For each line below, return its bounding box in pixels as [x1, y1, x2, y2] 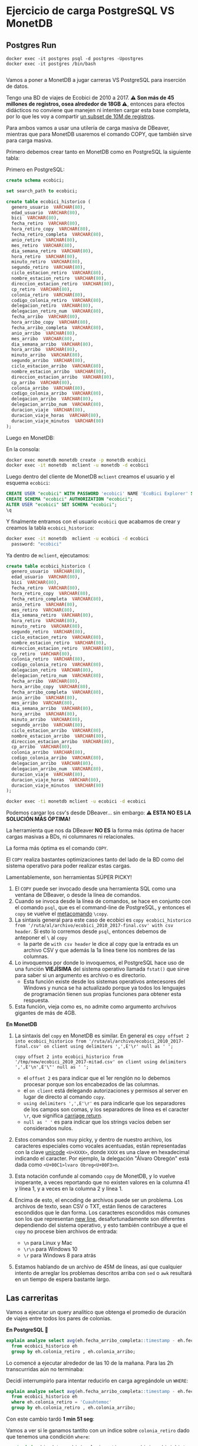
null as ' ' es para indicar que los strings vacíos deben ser [23, 1119, 171, 1126]
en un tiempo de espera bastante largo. [14, 1276, 111, 1283]
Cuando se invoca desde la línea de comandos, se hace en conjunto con [14, 898, 192, 905]
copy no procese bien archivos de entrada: [14, 1228, 118, 1235]
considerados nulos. [23, 1125, 73, 1132]
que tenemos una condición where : [6, 1433, 90, 1440]
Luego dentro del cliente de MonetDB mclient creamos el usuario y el [6, 473, 175, 480]
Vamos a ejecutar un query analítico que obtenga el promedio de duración [6, 1308, 187, 1316]
